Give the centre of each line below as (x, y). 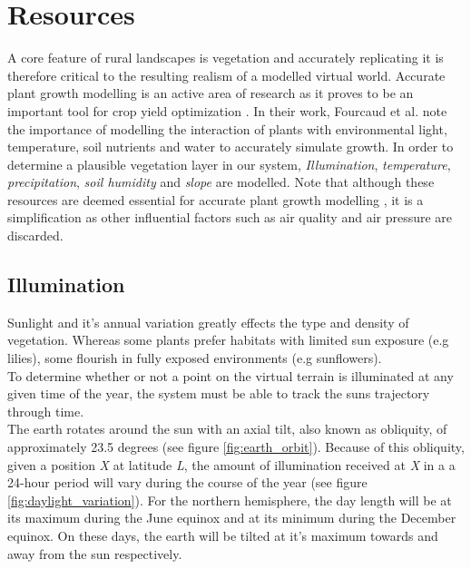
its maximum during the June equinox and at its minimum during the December (232, 518)
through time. (46, 411)
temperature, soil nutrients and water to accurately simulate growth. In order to (231, 147)
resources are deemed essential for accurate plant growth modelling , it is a (216, 199)
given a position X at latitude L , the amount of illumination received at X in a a (231, 464)
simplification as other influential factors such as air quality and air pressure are (230, 217)
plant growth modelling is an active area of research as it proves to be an (211, 93)
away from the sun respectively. (95, 553)
